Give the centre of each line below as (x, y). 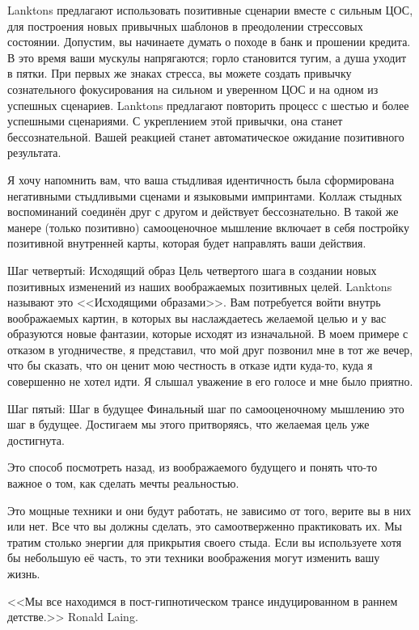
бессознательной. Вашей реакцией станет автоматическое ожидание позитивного (206, 136)
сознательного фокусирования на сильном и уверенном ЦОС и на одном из (193, 89)
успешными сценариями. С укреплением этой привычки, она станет (175, 121)
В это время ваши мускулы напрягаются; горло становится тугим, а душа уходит (207, 57)
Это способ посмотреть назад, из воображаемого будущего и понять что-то (193, 467)
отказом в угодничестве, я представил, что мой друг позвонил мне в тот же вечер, (210, 349)
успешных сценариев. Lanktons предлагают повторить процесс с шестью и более (208, 105)
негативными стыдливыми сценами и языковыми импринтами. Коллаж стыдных (205, 195)
